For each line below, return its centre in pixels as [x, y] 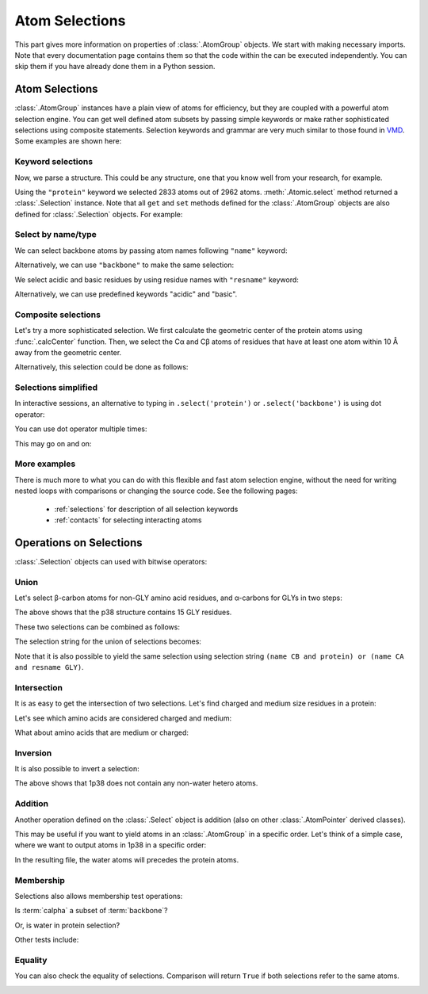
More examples [45, 464]
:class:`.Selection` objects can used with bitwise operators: [111, 561]
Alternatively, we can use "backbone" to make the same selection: [124, 265]
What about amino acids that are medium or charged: [102, 732]
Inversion [33, 753]
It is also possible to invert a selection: [77, 769]
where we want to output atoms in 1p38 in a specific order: [111, 845]
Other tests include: [47, 940]
